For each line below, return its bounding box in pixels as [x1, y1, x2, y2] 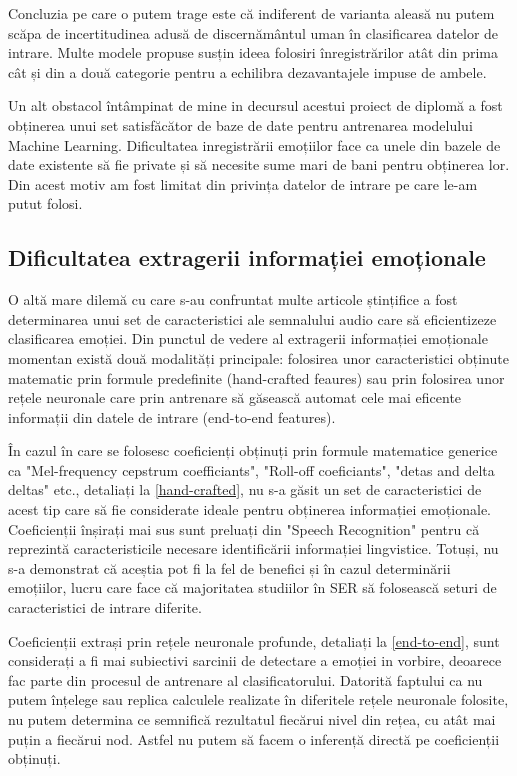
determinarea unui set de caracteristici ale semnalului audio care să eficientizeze [8, 308, 497, 329]
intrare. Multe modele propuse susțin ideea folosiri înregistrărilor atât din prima [8, 42, 499, 63]
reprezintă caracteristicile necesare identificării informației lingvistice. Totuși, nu [8, 538, 499, 559]
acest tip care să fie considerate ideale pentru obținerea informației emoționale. [8, 499, 492, 520]
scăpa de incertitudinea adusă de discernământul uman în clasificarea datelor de [8, 22, 499, 43]
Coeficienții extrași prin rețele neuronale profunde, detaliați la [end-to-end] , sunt [8, 630, 500, 651]
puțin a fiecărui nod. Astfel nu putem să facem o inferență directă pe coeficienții [8, 728, 500, 749]
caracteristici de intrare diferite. [8, 597, 202, 618]
